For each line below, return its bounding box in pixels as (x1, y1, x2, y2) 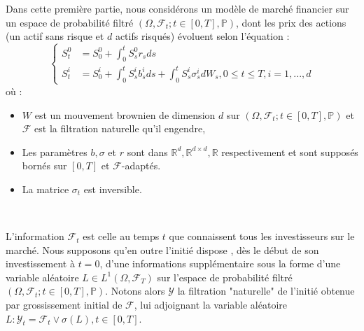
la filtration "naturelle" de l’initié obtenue (177, 283, 355, 298)
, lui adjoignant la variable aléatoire (134, 297, 288, 312)
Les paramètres (22, 144, 87, 159)
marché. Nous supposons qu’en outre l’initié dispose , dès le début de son (6, 242, 319, 257)
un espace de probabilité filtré (6, 15, 134, 29)
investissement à (6, 256, 75, 271)
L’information (6, 229, 64, 244)
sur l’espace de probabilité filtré (157, 269, 293, 284)
